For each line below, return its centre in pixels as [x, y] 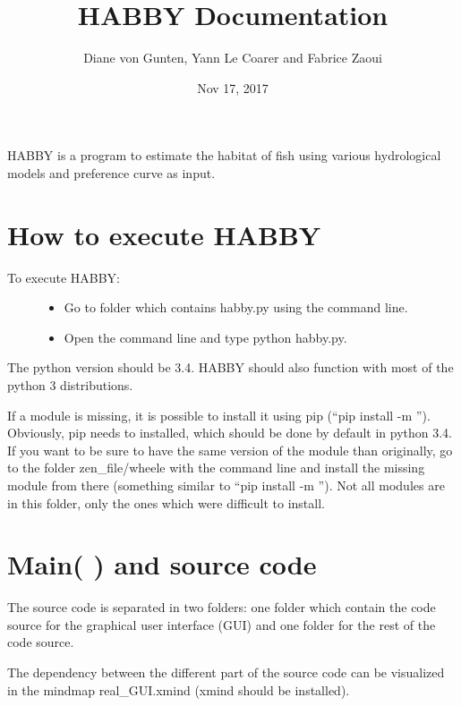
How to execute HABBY [164, 234]
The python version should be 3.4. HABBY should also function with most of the [230, 367]
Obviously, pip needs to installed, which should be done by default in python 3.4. [230, 433]
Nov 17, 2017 [233, 87]
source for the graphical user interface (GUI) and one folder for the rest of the [222, 624]
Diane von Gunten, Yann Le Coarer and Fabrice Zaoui [233, 58]
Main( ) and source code [162, 564]
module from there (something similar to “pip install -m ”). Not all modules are [226, 485]
